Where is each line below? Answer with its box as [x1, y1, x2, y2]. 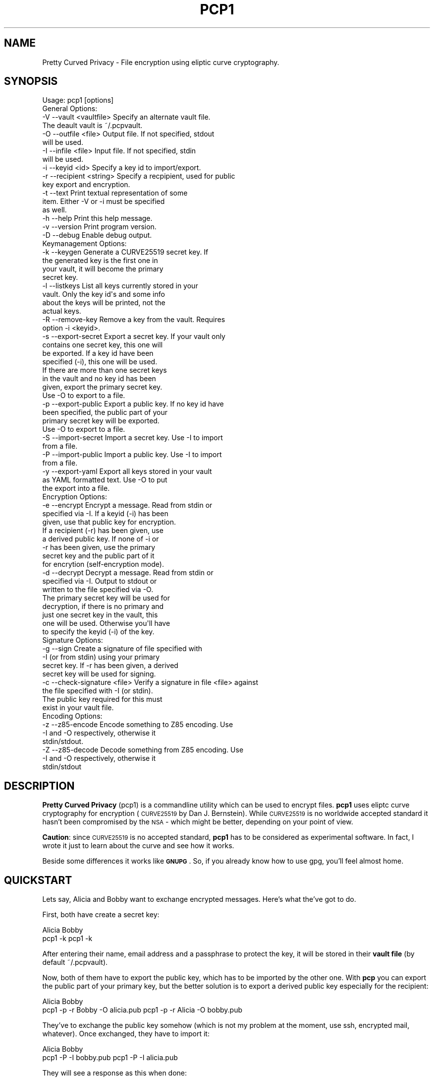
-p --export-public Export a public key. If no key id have [42, 400, 224, 408]
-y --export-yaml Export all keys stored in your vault [42, 467, 212, 476]
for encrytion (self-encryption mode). [42, 560, 164, 569]
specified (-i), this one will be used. [42, 357, 158, 366]
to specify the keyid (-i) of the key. [42, 627, 155, 636]
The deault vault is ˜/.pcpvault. [42, 121, 143, 130]
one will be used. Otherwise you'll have [42, 619, 170, 628]
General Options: [42, 104, 98, 113]
